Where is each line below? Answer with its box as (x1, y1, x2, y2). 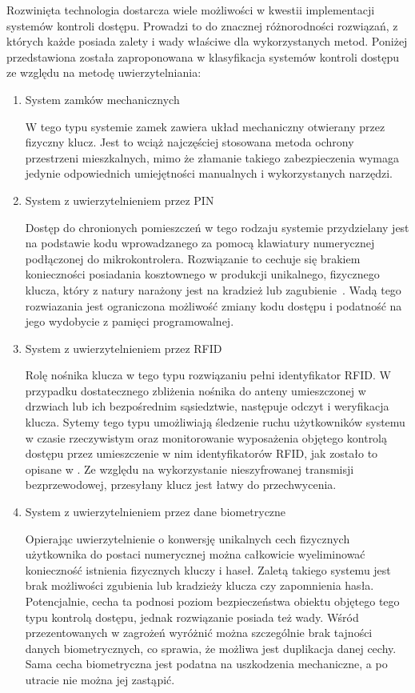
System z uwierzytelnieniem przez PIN (25, 191, 214, 208)
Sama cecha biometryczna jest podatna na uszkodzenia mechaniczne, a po (25, 655, 388, 672)
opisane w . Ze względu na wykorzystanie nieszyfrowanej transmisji (25, 460, 354, 477)
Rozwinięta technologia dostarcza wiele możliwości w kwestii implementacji (6, 2, 375, 18)
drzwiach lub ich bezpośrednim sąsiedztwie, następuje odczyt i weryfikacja (25, 398, 389, 415)
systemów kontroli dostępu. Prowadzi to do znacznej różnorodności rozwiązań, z (6, 17, 398, 34)
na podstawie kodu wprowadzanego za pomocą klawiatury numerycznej (25, 234, 375, 251)
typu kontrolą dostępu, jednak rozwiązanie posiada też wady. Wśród (25, 608, 359, 625)
